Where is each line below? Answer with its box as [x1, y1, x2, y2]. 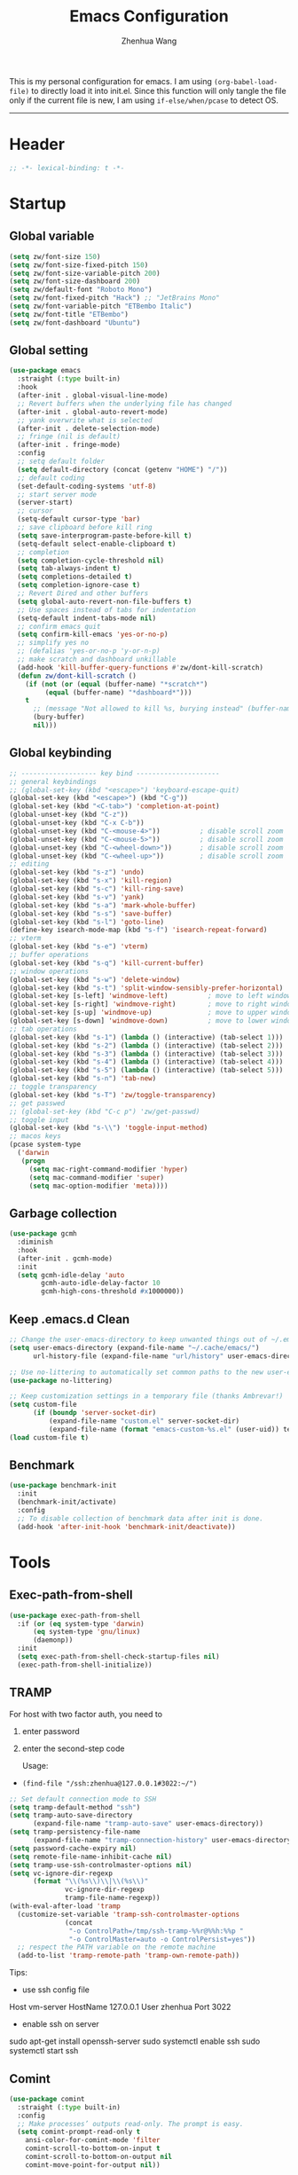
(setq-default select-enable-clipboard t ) [17, 539, 176, 548]
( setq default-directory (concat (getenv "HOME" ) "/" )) [17, 465, 228, 474]
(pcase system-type [9, 1140, 82, 1150]
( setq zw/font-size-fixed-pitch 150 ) [9, 260, 149, 270]
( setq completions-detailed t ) [17, 572, 133, 582]
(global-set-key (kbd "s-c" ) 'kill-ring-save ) [9, 884, 184, 893]
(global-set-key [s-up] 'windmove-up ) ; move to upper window [9, 1009, 295, 1017]
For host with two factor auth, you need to [9, 1708, 162, 1719]
